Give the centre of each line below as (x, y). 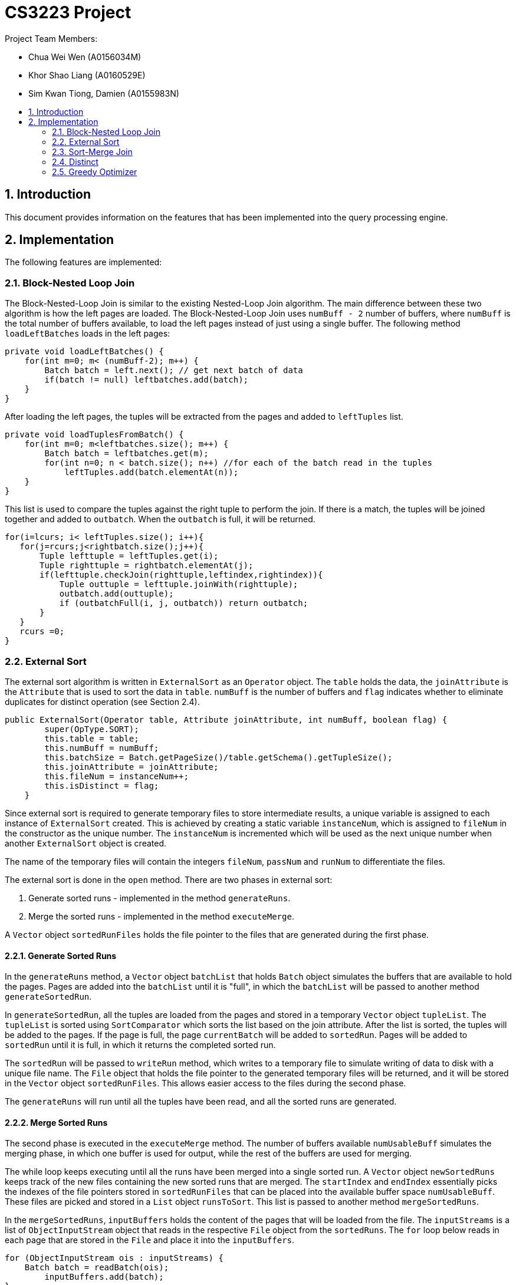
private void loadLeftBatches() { (84, 352)
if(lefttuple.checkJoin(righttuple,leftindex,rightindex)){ (181, 575)
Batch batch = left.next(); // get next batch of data (174, 370)
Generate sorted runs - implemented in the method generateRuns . (160, 898)
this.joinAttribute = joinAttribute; (132, 767)
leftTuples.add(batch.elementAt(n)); (152, 472)
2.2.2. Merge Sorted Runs (56, 1122)
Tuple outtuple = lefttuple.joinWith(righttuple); (179, 584)
